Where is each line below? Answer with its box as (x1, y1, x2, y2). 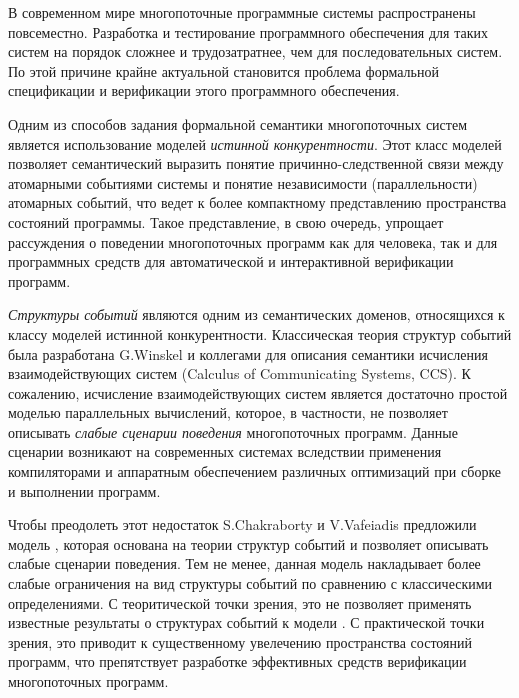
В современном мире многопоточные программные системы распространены (8, 2, 476, 22)
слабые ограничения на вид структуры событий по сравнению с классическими (8, 573, 493, 594)
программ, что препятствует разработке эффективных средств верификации (8, 651, 467, 672)
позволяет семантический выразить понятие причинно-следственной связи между (8, 153, 504, 174)
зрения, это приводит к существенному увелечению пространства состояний (8, 631, 472, 652)
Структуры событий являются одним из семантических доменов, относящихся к (8, 304, 505, 325)
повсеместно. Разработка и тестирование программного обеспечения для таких (8, 21, 488, 42)
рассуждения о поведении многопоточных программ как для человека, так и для (8, 231, 498, 252)
